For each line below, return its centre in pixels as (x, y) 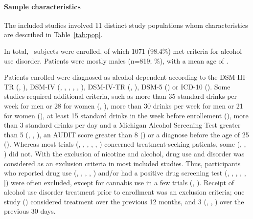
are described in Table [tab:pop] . (53, 34)
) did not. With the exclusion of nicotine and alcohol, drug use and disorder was (124, 153)
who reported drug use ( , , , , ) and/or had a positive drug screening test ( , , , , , (125, 173)
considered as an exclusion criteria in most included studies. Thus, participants (122, 163)
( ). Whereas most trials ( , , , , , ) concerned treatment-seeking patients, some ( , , (125, 144)
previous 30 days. (30, 211)
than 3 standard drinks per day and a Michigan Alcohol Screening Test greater (122, 125)
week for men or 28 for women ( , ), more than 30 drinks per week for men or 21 (124, 105)
